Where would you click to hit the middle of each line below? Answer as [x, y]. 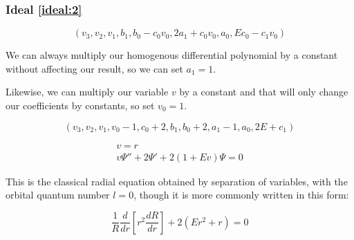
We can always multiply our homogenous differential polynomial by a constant [172, 55]
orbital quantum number [58, 195]
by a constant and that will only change [264, 92]
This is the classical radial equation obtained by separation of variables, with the [177, 181]
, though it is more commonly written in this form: [241, 195]
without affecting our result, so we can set [94, 68]
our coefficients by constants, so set [80, 105]
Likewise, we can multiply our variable [87, 92]
